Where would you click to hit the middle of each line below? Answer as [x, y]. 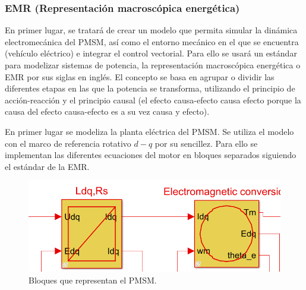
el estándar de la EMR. [47, 166]
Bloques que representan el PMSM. [93, 280]
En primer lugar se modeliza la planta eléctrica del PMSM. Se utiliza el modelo [149, 131]
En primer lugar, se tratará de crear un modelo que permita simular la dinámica [151, 30]
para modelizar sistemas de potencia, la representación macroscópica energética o [153, 65]
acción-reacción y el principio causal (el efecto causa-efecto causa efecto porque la [153, 100]
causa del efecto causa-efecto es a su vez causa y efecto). [107, 111]
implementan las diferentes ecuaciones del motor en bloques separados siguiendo [151, 155]
